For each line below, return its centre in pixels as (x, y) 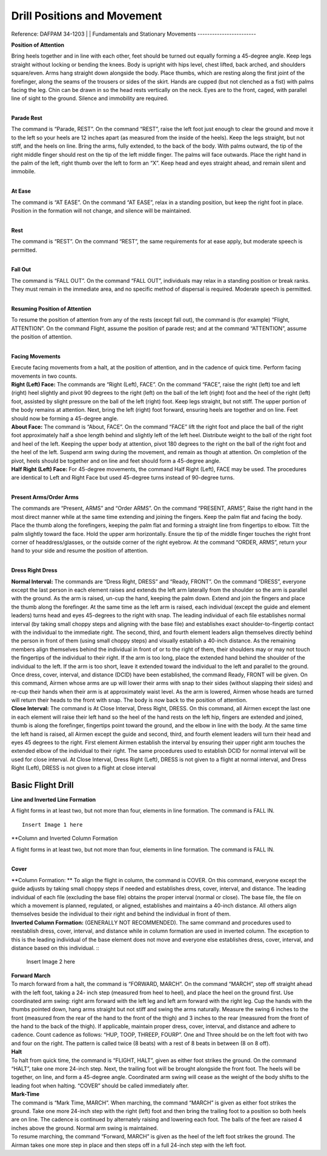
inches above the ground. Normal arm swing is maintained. (85, 1128)
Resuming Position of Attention (51, 308)
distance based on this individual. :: (55, 948)
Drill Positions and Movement (87, 16)
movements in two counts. (44, 376)
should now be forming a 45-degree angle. (65, 418)
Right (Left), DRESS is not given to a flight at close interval (83, 768)
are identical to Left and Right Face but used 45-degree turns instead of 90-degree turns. (123, 478)
